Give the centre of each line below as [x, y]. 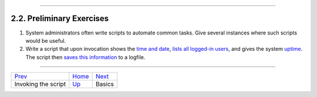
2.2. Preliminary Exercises [60, 18]
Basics [105, 84]
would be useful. [46, 40]
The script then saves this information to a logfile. [85, 57]
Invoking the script [40, 84]
